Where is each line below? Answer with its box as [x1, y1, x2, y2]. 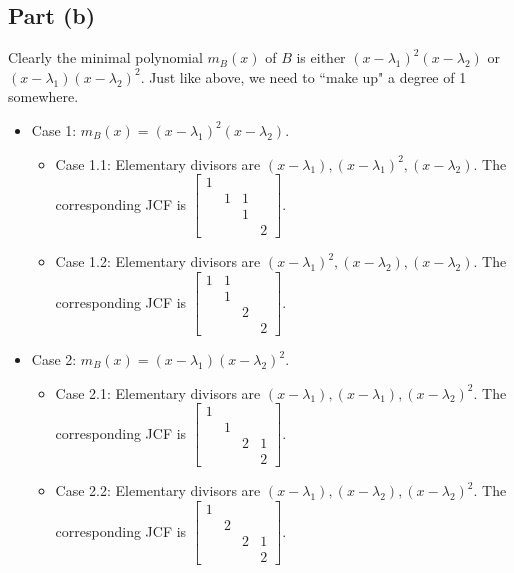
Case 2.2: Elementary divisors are [55, 480, 261, 501]
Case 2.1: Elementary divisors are [55, 382, 261, 403]
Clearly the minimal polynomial [8, 47, 203, 68]
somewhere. [8, 86, 79, 107]
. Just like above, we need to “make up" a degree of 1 [140, 66, 467, 87]
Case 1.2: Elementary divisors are [55, 251, 261, 272]
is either [296, 47, 346, 68]
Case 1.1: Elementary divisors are [55, 153, 261, 174]
